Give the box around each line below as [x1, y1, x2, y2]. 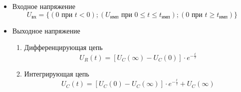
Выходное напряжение [12, 25, 80, 35]
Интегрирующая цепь [24, 68, 89, 78]
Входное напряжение [12, 1, 76, 11]
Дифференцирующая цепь [24, 42, 103, 52]
